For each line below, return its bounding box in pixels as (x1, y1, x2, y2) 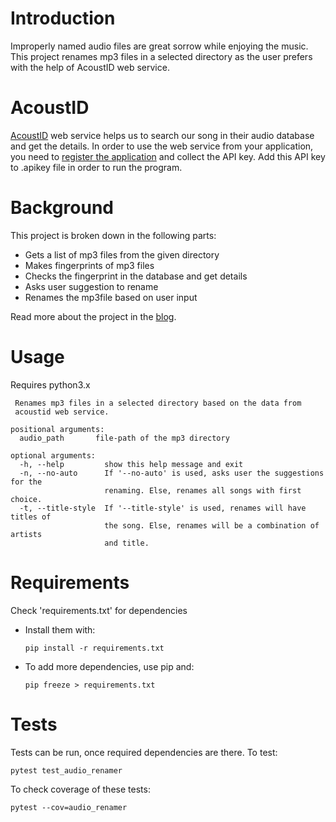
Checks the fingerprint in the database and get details (24, 270, 248, 282)
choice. (10, 494, 43, 504)
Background (10, 197, 114, 219)
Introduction (10, 7, 116, 30)
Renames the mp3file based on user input (24, 291, 198, 303)
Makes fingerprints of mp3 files (24, 259, 155, 271)
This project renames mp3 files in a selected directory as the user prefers (10, 50, 313, 62)
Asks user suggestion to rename (24, 280, 159, 292)
